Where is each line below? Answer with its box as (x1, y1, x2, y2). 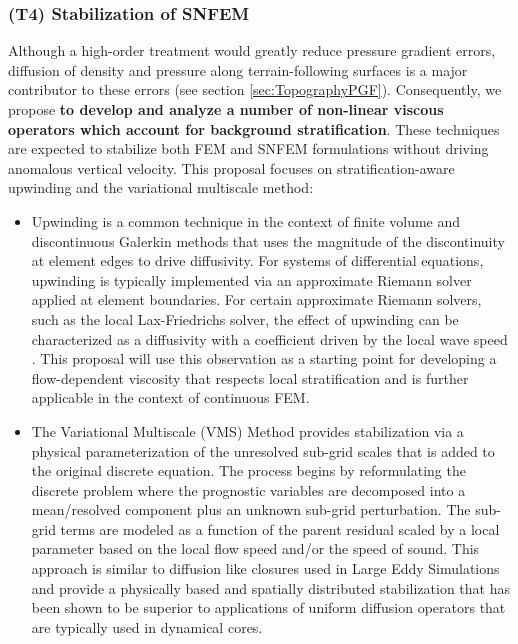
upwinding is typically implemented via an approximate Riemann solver (31, 269, 472, 290)
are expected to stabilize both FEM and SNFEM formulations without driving (8, 138, 489, 159)
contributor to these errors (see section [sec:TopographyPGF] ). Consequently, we (8, 79, 502, 100)
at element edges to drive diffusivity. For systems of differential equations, (31, 250, 484, 271)
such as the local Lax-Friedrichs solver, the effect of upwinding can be (31, 308, 459, 329)
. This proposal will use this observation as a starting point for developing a (31, 348, 497, 369)
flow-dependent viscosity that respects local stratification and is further (31, 367, 469, 388)
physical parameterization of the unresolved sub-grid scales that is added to (31, 440, 495, 461)
